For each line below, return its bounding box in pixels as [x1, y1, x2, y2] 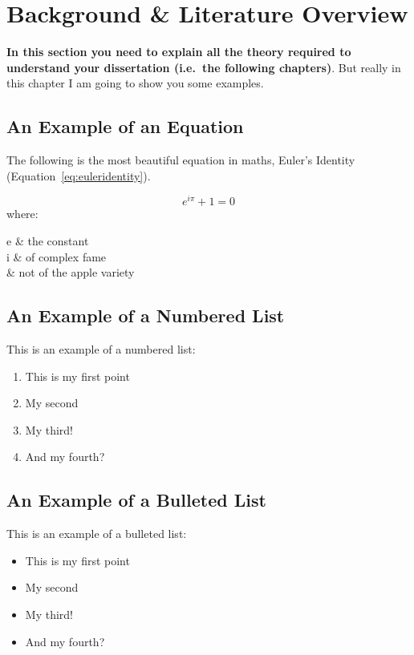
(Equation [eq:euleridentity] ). [6, 167, 151, 184]
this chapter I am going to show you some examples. [6, 75, 264, 91]
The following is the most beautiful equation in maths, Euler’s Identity [6, 152, 355, 168]
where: [6, 205, 39, 222]
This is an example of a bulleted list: [6, 525, 187, 542]
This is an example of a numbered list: [6, 340, 196, 357]
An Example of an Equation [6, 114, 244, 139]
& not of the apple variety [6, 264, 135, 281]
